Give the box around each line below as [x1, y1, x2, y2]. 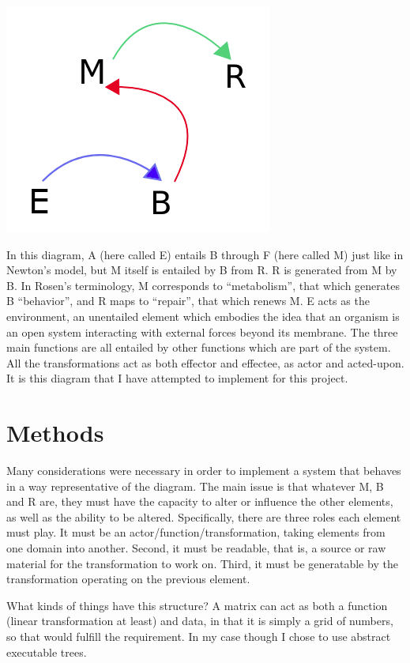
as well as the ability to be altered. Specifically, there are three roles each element [6, 508, 401, 525]
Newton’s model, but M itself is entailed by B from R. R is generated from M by [6, 262, 397, 278]
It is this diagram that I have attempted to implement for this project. [6, 370, 348, 386]
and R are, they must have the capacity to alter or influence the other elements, [6, 493, 393, 510]
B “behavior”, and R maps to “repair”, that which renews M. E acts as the [6, 292, 370, 309]
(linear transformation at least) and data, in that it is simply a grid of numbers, [6, 612, 393, 629]
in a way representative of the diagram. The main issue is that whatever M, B [6, 477, 384, 494]
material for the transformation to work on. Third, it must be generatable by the [6, 555, 398, 571]
